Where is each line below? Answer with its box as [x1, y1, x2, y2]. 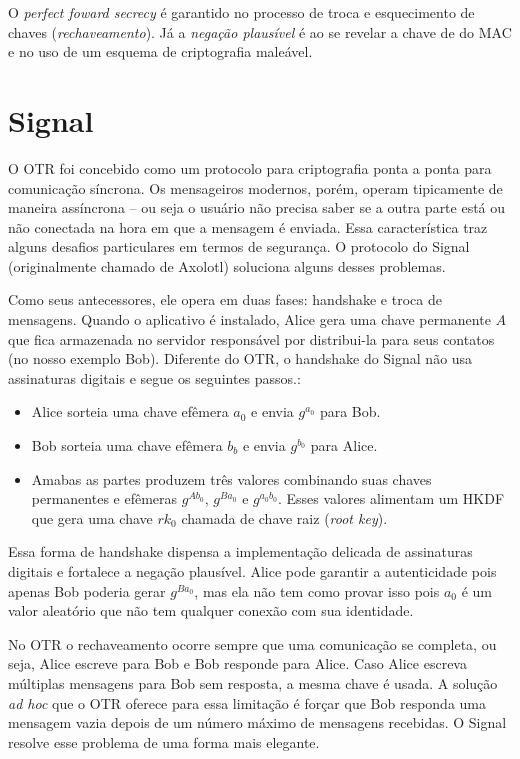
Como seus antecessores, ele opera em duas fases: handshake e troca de [8, 289, 442, 310]
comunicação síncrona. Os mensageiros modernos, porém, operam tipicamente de [8, 177, 503, 198]
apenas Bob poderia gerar [8, 580, 166, 601]
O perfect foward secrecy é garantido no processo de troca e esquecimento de [8, 2, 475, 22]
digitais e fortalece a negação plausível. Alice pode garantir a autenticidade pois [8, 561, 497, 581]
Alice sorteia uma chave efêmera [31, 401, 229, 422]
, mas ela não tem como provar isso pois [194, 580, 440, 601]
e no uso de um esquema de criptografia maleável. [8, 41, 313, 62]
